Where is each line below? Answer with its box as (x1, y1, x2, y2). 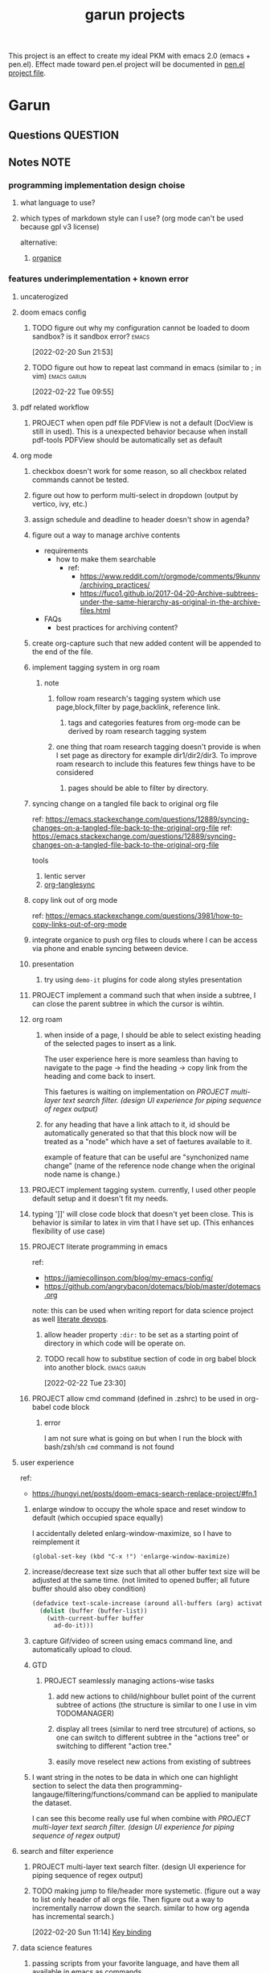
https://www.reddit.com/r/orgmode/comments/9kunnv (80, 571, 261, 581)
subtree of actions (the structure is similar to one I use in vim (55, 1700, 257, 1710)
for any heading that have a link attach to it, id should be (43, 1119, 231, 1129)
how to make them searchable (55, 554, 157, 564)
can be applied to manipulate (162, 1790, 259, 1799)
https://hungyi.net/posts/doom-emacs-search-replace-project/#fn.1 (31, 1489, 257, 1498)
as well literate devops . (31, 1314, 108, 1324)
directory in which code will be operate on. (43, 1338, 186, 1348)
